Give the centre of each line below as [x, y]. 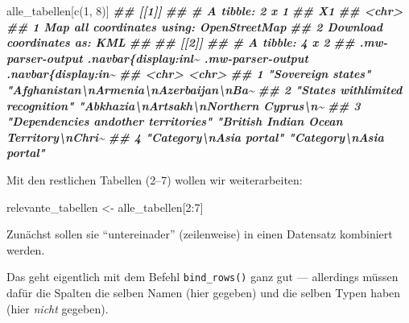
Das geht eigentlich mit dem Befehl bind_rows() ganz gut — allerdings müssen [202, 277]
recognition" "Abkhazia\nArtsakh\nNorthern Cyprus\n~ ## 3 [184, 105]
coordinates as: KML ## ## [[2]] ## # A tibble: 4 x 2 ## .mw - [197, 42]
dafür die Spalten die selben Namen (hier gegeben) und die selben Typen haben [204, 292]
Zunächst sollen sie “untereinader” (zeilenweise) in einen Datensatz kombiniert [200, 234]
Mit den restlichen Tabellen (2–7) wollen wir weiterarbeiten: [155, 179]
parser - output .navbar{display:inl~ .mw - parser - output [157, 58]
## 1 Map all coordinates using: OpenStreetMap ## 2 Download [194, 26]
